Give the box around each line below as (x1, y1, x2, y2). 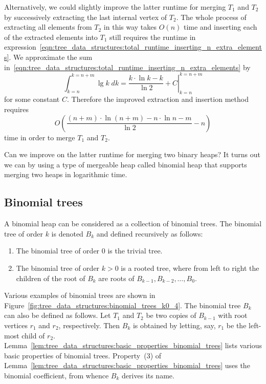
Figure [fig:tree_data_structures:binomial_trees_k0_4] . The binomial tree (4, 300, 241, 310)
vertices (4, 319, 28, 330)
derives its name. (122, 370, 174, 380)
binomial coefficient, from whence (4, 370, 109, 380)
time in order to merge (4, 132, 75, 142)
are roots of (98, 272, 135, 283)
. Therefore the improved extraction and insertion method (66, 94, 249, 104)
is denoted (51, 228, 83, 239)
